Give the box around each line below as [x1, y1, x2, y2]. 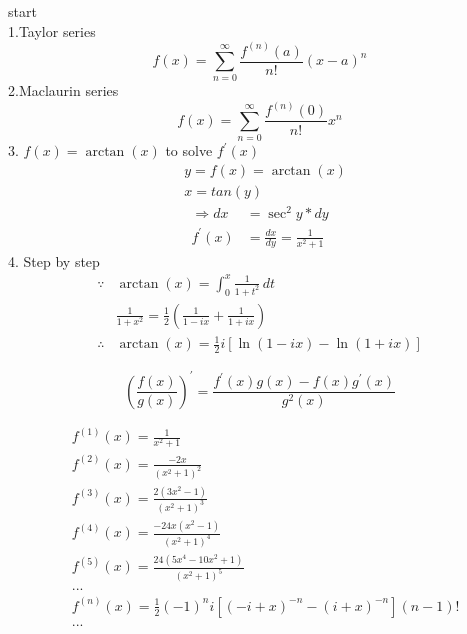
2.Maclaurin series [8, 80, 119, 101]
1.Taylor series [8, 20, 96, 41]
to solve [165, 140, 213, 161]
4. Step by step [8, 250, 100, 271]
